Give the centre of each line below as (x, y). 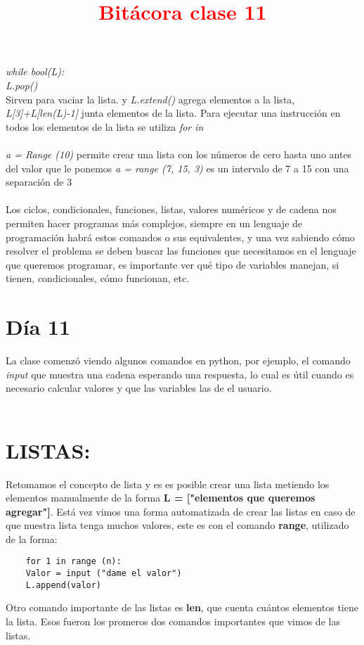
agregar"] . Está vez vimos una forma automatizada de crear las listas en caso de (181, 511)
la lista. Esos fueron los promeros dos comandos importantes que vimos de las (173, 621)
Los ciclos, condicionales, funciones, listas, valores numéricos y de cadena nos (171, 209)
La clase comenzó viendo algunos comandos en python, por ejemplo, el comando (178, 360)
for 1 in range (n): (73, 562)
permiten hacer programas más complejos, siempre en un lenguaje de (154, 223)
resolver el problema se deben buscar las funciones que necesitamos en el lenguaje (181, 251)
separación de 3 (39, 182)
